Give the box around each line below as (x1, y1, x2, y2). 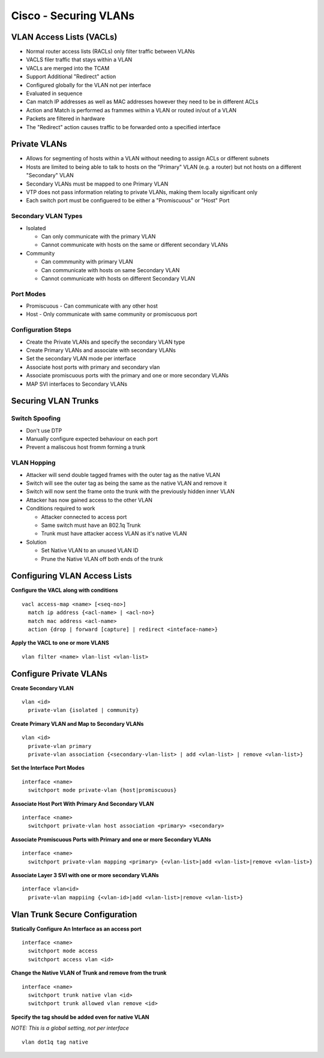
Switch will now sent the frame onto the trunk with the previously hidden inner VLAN (26, 488, 235, 495)
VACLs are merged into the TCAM (26, 64, 110, 71)
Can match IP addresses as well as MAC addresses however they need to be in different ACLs (26, 98, 259, 105)
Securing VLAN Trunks (11, 396, 99, 406)
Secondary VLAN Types (11, 212, 83, 220)
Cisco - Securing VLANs (11, 9, 135, 22)
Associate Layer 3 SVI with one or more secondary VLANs (11, 871, 159, 878)
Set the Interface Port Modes (11, 764, 85, 771)
